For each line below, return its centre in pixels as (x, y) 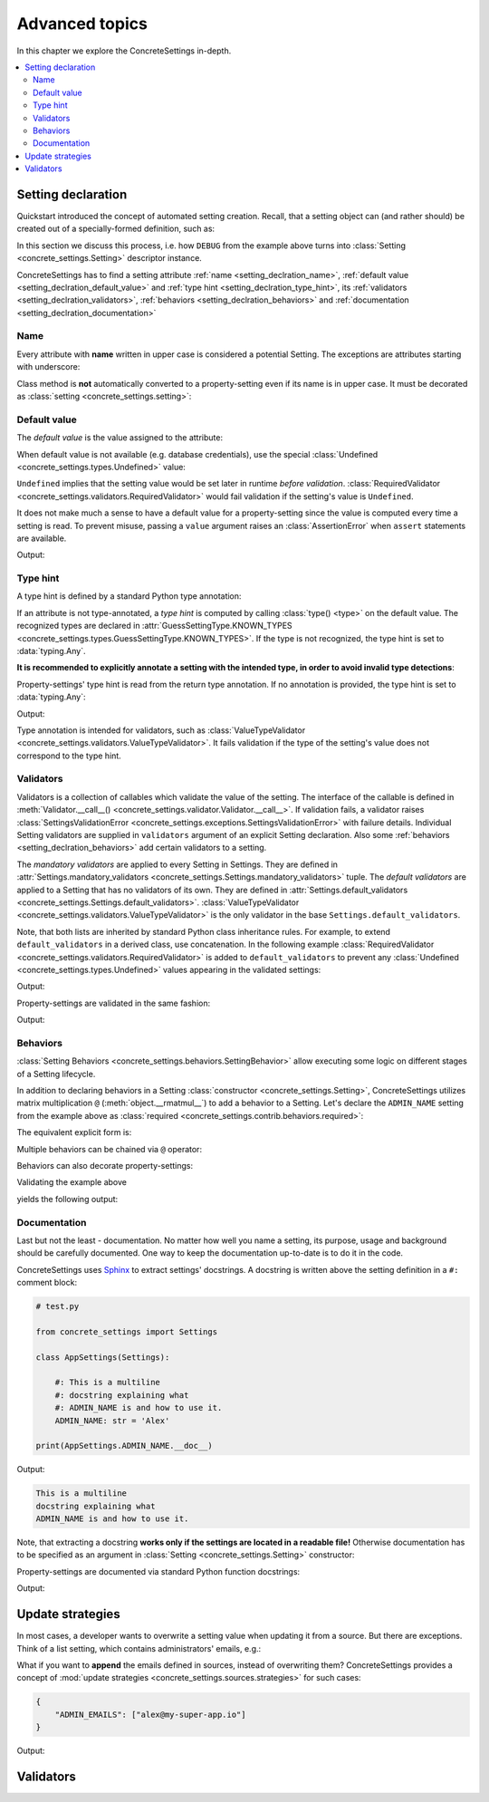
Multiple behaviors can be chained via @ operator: (110, 1149)
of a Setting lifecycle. (56, 1074)
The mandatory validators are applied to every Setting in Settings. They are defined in (177, 864)
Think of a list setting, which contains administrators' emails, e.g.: (139, 1648)
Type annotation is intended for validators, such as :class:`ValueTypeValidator (161, 730)
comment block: (47, 1283)
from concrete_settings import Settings (126, 1331)
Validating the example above (72, 1182)
